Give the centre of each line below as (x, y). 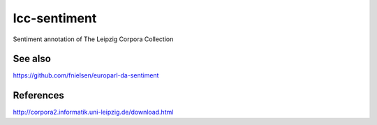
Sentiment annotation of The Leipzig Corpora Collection (93, 39)
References (38, 95)
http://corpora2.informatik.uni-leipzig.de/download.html (93, 112)
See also (32, 59)
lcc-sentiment (55, 18)
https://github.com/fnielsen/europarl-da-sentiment (86, 75)
